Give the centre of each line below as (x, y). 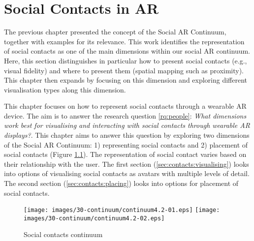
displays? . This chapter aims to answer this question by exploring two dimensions (127, 135)
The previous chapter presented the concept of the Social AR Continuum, (115, 32)
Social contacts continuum (63, 234)
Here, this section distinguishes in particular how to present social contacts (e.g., (126, 60)
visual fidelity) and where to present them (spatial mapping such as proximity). (124, 70)
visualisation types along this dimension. (65, 89)
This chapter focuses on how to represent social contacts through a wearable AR (125, 106)
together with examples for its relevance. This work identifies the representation (124, 41)
